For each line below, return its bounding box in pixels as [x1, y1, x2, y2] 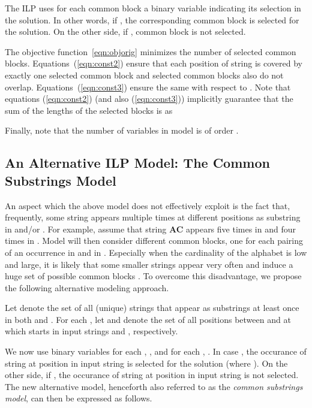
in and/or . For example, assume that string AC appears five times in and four [5, 222, 296, 235]
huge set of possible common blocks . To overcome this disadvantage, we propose [5, 270, 302, 282]
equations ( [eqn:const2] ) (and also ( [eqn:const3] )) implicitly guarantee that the [5, 92, 293, 105]
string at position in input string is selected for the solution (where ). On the [5, 356, 288, 369]
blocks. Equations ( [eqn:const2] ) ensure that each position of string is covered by [5, 57, 302, 69]
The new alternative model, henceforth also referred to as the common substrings [5, 380, 303, 392]
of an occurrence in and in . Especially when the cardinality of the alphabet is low [5, 246, 307, 258]
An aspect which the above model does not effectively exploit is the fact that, [5, 199, 290, 211]
